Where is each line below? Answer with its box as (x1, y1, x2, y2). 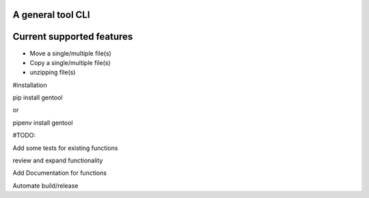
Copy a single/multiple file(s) (29, 58, 111, 66)
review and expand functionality (12, 156, 103, 164)
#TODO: (12, 131, 36, 140)
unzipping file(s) (29, 69, 76, 77)
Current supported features (12, 31, 133, 42)
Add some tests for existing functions (12, 144, 118, 152)
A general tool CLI (12, 9, 90, 21)
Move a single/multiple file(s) (29, 49, 112, 58)
